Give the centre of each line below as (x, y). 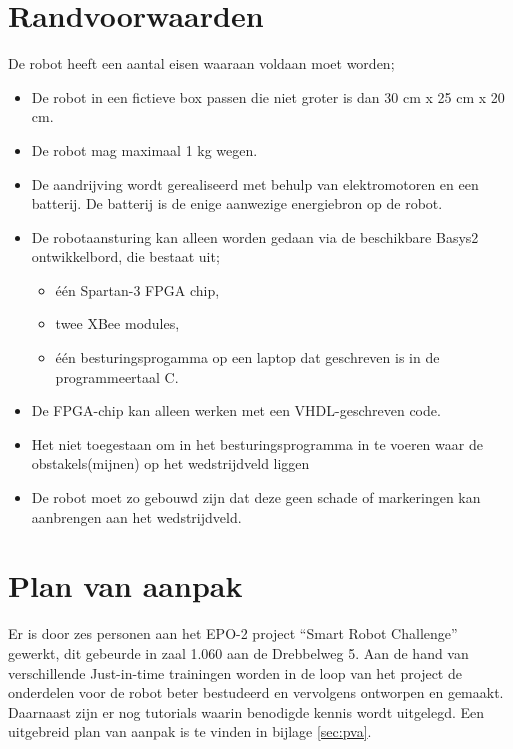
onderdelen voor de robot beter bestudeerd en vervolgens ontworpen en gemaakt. (256, 692)
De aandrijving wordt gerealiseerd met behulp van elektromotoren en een (255, 183)
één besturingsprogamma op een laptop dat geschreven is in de (247, 357)
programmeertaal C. (117, 376)
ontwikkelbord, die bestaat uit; (125, 256)
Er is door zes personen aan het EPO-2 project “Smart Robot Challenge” (233, 633)
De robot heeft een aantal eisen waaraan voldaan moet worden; (201, 63)
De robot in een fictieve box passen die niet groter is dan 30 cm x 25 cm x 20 (268, 96)
